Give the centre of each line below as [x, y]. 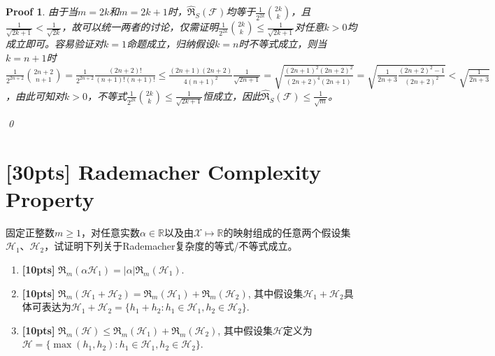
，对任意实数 [110, 232]
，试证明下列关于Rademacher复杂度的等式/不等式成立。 [171, 246]
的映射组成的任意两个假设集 [287, 232]
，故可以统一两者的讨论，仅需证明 [140, 27]
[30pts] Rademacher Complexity [164, 171]
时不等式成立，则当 [283, 43]
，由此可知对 [35, 95]
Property [50, 198]
